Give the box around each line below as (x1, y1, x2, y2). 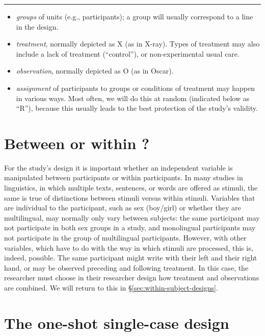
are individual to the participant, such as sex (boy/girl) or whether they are (4, 202, 241, 213)
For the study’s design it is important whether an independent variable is (4, 162, 233, 173)
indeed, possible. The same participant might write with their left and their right (4, 252, 257, 263)
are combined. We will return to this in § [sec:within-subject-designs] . (4, 282, 218, 293)
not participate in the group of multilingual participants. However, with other (4, 232, 247, 243)
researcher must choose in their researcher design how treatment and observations (4, 272, 259, 283)
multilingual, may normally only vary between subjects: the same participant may (4, 212, 260, 223)
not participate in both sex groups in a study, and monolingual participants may (4, 222, 256, 233)
